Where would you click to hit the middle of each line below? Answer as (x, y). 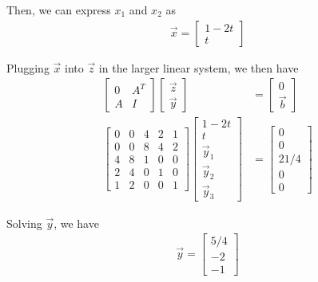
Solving (24, 223)
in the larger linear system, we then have (199, 67)
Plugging (28, 67)
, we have (76, 223)
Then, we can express (59, 10)
